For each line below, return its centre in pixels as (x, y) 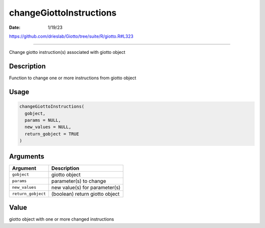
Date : (15, 27)
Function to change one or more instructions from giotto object (73, 78)
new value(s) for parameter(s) (86, 187)
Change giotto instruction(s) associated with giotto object (67, 52)
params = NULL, (43, 120)
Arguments (27, 156)
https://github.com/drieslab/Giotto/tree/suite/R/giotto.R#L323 (71, 36)
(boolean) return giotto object (85, 194)
